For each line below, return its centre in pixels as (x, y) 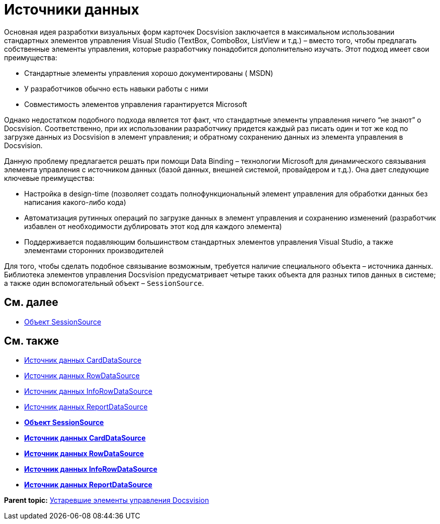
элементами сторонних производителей (94, 250)
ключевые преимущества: (49, 178)
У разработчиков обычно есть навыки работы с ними (116, 88)
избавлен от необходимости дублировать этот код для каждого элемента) (153, 226)
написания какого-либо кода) (75, 202)
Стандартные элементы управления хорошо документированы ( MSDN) (149, 73)
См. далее (31, 302)
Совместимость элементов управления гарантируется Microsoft (136, 104)
